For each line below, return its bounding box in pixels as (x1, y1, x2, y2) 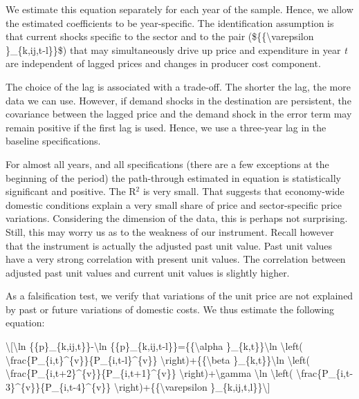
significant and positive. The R (6, 184, 136, 198)
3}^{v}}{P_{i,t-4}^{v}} (6, 379, 111, 393)
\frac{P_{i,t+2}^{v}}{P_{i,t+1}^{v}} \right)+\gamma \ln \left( (6, 366, 293, 380)
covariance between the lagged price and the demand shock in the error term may (6, 106, 352, 121)
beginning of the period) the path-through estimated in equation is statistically (6, 170, 342, 185)
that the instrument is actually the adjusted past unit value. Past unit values (6, 238, 333, 252)
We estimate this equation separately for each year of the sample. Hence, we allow (6, 2, 353, 16)
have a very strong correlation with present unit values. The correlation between (6, 252, 346, 266)
